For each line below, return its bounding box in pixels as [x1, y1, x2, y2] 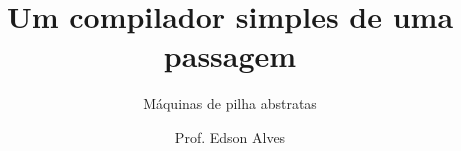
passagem [163, 35, 297, 76]
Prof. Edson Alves [174, 126, 286, 147]
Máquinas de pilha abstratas [143, 93, 317, 114]
